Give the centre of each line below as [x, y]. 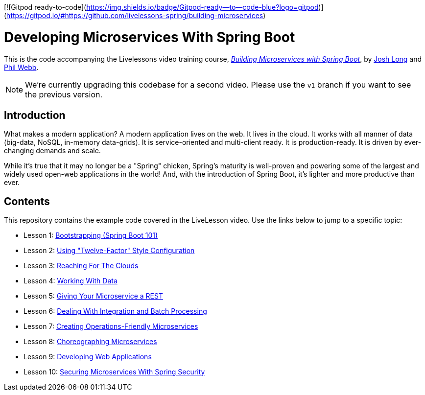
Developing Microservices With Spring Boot [150, 37]
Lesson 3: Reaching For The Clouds [81, 266]
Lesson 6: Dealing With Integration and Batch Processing [115, 311]
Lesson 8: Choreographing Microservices [90, 342]
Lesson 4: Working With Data [71, 281]
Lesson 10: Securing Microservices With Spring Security [114, 372]
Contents [27, 201]
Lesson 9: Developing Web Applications [88, 357]
